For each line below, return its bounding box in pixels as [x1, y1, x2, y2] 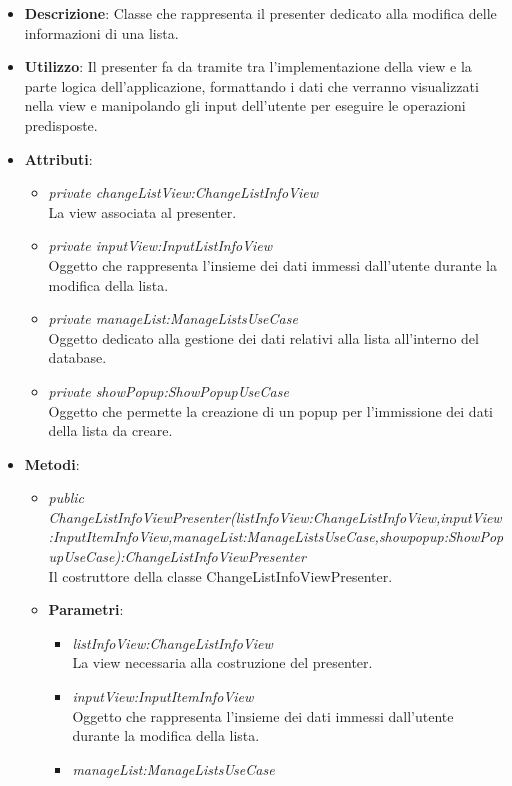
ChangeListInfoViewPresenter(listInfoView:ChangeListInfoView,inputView [48, 506, 502, 527]
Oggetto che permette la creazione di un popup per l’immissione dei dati [48, 400, 493, 421]
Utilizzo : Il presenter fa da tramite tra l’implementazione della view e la [24, 56, 472, 77]
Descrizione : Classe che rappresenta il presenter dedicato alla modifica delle [24, 3, 497, 23]
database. [48, 347, 107, 368]
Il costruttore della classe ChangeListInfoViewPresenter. [48, 565, 393, 586]
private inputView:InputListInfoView [48, 235, 273, 256]
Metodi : [24, 453, 80, 474]
